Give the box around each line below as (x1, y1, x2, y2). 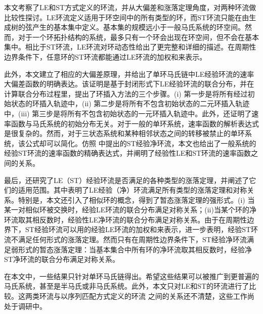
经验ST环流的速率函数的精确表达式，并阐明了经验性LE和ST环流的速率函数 (4, 148, 251, 158)
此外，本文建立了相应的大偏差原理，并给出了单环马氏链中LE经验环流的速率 (4, 68, 254, 79)
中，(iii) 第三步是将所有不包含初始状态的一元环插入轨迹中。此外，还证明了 (4, 108, 252, 118)
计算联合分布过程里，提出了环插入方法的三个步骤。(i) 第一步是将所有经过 (4, 88, 248, 99)
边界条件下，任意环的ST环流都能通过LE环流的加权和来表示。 (4, 51, 207, 62)
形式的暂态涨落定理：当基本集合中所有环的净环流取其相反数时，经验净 (18, 244, 252, 254)
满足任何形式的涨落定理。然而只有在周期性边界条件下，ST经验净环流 (18, 234, 247, 245)
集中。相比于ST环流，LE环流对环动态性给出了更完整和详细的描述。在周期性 (4, 41, 256, 52)
